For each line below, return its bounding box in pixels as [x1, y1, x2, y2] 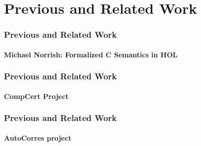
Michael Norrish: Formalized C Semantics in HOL [4, 49, 178, 59]
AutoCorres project [4, 132, 71, 143]
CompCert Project [4, 91, 69, 101]
